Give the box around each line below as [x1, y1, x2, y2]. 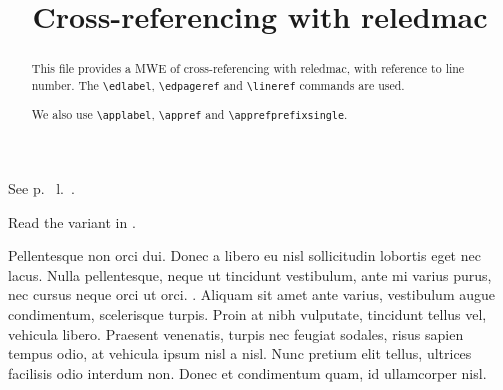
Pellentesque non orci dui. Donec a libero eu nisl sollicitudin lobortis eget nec [8, 245, 481, 266]
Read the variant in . [8, 211, 136, 232]
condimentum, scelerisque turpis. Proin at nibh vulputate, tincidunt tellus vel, [8, 303, 487, 324]
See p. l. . [8, 178, 75, 198]
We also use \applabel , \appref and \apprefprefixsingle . [31, 105, 348, 122]
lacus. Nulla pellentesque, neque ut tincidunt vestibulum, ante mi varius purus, [8, 264, 492, 285]
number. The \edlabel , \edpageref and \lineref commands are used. [31, 76, 405, 93]
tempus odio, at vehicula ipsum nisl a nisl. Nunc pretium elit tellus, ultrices [8, 343, 472, 364]
